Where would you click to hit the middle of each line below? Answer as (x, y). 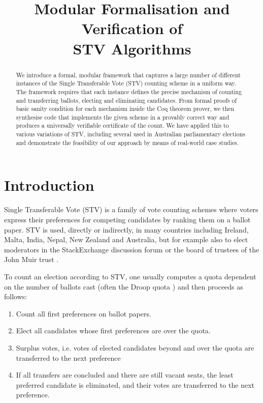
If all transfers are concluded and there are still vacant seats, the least (125, 375)
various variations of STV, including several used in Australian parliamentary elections (130, 134)
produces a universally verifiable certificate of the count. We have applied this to (122, 125)
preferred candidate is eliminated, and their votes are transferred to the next (135, 384)
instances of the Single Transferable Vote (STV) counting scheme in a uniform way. (126, 83)
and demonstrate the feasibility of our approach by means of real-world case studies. (127, 142)
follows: (16, 296)
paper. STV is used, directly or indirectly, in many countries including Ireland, (126, 229)
